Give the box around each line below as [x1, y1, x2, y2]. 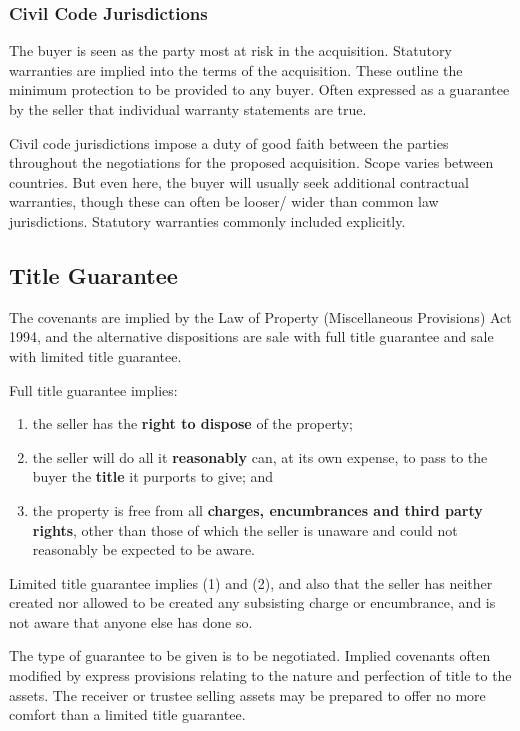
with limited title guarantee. [9, 345, 182, 366]
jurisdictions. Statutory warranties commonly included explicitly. [9, 210, 406, 231]
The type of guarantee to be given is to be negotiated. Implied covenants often [9, 645, 491, 666]
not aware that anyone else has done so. [9, 611, 253, 632]
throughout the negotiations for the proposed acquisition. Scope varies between [9, 152, 494, 173]
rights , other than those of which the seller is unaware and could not [32, 519, 458, 540]
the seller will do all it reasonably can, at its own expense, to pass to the [32, 446, 488, 467]
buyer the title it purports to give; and [32, 466, 274, 487]
